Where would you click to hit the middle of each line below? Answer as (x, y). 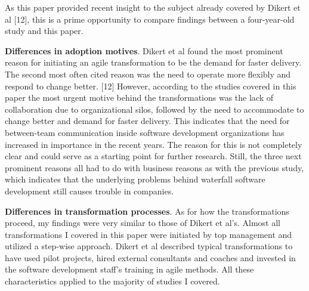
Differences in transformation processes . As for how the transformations (147, 211)
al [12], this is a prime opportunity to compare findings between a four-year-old (150, 19)
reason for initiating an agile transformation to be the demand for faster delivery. (153, 62)
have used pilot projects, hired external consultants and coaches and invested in (150, 257)
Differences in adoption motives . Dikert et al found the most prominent (144, 50)
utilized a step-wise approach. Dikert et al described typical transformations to (149, 246)
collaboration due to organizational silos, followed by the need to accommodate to (154, 109)
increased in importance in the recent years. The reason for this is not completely (154, 144)
